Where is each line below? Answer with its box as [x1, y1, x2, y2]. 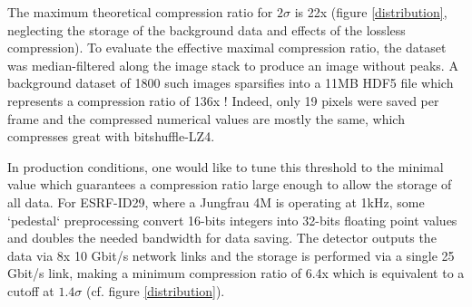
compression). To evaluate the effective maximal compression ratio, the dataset [7, 38, 447, 57]
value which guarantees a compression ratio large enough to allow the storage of [7, 175, 452, 194]
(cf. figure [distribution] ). [85, 281, 225, 300]
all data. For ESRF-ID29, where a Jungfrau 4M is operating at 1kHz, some [7, 192, 425, 211]
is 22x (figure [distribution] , [294, 3, 447, 21]
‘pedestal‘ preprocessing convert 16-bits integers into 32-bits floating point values [7, 210, 457, 229]
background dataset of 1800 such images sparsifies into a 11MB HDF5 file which [7, 73, 454, 92]
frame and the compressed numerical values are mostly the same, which [7, 109, 405, 128]
